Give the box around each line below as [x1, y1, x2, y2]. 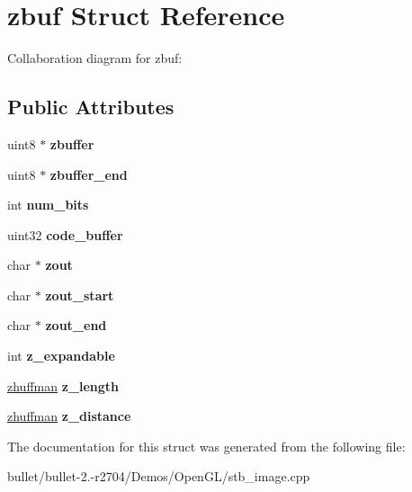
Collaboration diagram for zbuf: [7, 49, 183, 67]
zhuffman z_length [7, 376, 120, 395]
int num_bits [7, 195, 89, 214]
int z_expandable [7, 346, 115, 365]
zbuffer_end [49, 165, 128, 183]
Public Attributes [7, 93, 175, 121]
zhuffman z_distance [7, 407, 131, 425]
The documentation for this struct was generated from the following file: [7, 436, 406, 455]
